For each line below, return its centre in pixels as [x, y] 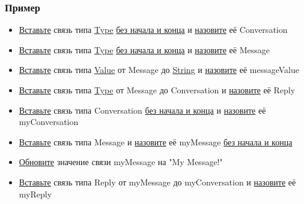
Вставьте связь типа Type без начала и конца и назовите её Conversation [153, 30]
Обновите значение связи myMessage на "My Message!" [121, 162]
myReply [35, 194]
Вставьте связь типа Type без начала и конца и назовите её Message [144, 49]
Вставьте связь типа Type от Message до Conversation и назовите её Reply [157, 90]
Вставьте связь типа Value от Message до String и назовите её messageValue [159, 70]
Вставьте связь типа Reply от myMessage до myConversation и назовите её [157, 182]
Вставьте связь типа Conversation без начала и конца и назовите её [142, 110]
